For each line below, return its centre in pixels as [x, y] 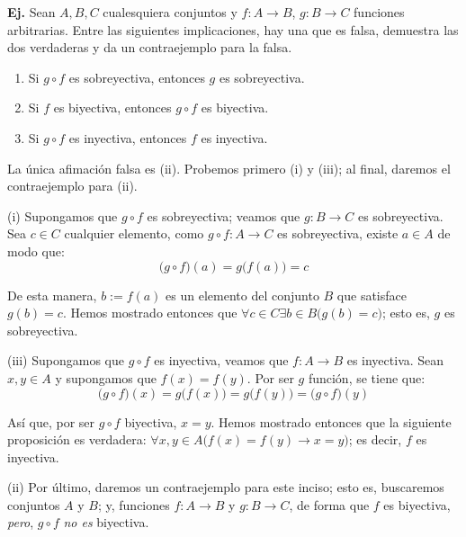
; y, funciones [134, 504]
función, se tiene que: [367, 377]
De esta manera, [52, 295]
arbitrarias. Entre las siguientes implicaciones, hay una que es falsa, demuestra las [233, 29]
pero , [21, 522]
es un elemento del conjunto [242, 295]
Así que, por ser [51, 421]
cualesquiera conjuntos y [170, 12]
